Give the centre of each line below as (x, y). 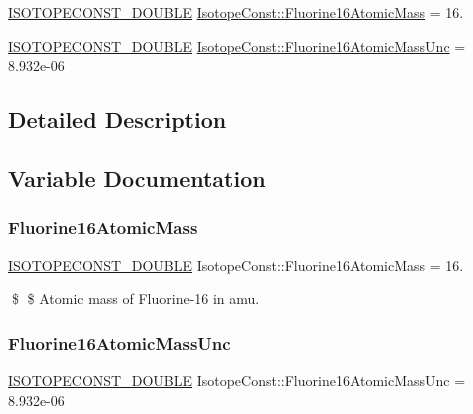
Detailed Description (117, 119)
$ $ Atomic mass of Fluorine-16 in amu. (135, 298)
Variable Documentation (137, 177)
